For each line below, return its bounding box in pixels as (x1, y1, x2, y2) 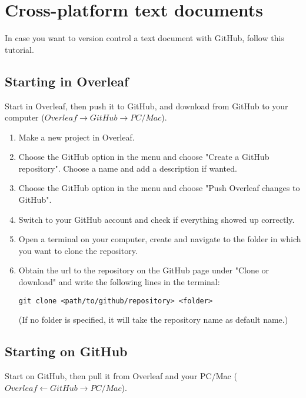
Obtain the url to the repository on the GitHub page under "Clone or (18, 264, 270, 276)
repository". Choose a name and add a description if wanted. (18, 162, 237, 174)
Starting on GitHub (5, 342, 128, 360)
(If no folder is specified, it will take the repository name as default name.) (18, 313, 288, 326)
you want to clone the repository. (18, 244, 138, 256)
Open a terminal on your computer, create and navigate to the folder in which (18, 233, 301, 245)
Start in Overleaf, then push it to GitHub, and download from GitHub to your (5, 99, 288, 112)
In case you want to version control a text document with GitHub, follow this (5, 32, 284, 44)
